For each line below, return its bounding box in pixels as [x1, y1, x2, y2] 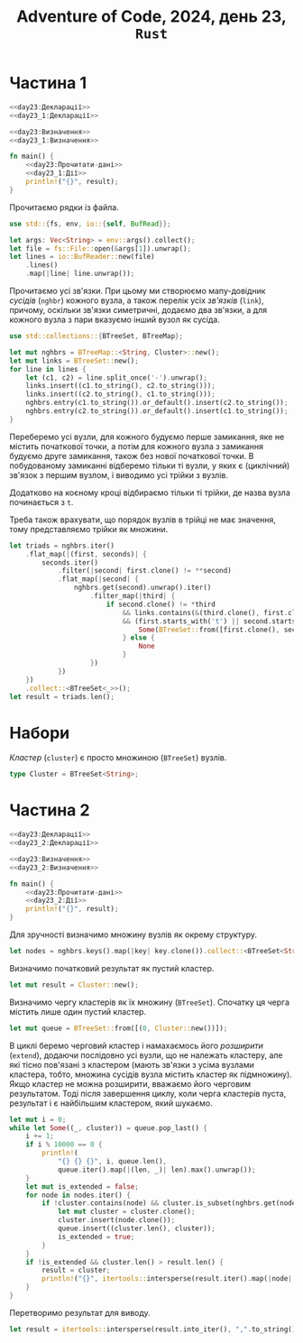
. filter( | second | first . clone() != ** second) [57, 566, 232, 575]
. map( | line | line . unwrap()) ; [25, 269, 135, 279]
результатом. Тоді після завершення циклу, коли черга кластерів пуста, [9, 1088, 287, 1099]
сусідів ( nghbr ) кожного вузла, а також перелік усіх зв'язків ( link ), [9, 295, 264, 306]
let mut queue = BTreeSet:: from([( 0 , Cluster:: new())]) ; [9, 1024, 228, 1033]
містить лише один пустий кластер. [9, 1006, 147, 1016]
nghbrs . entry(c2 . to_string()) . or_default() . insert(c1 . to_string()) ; [25, 407, 289, 416]
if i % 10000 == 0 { [25, 1140, 103, 1149]
